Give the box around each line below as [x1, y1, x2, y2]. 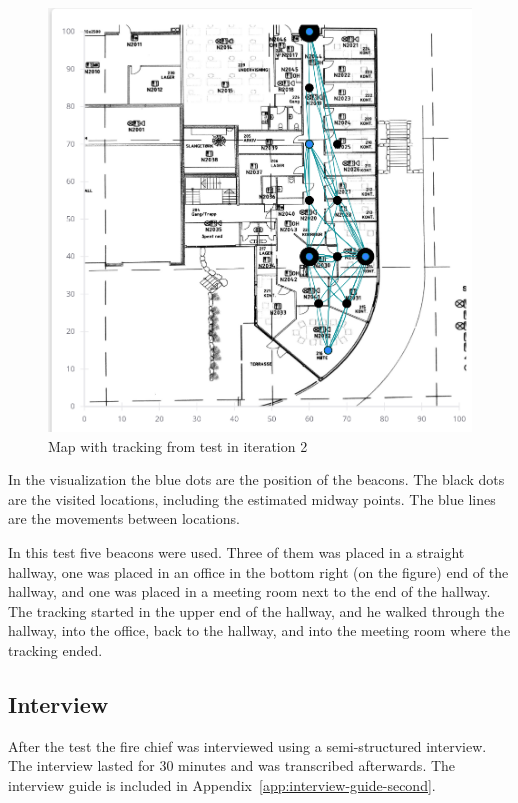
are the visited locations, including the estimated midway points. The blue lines [8, 488, 496, 509]
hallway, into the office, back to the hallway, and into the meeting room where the [8, 620, 511, 641]
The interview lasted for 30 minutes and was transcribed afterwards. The [8, 755, 456, 776]
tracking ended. [8, 639, 103, 660]
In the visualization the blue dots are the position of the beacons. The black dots [8, 469, 505, 490]
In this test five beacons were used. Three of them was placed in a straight [8, 541, 465, 562]
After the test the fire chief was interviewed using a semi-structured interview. [8, 735, 487, 756]
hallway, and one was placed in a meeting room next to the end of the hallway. [8, 581, 491, 602]
